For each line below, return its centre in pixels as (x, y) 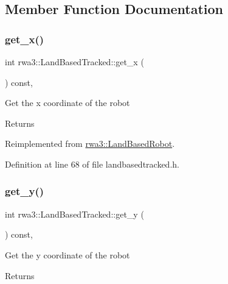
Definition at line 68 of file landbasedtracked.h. (92, 164)
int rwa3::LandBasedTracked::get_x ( (74, 62)
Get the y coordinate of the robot (67, 254)
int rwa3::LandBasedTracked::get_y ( (74, 214)
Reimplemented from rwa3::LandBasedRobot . (90, 144)
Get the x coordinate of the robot (67, 103)
